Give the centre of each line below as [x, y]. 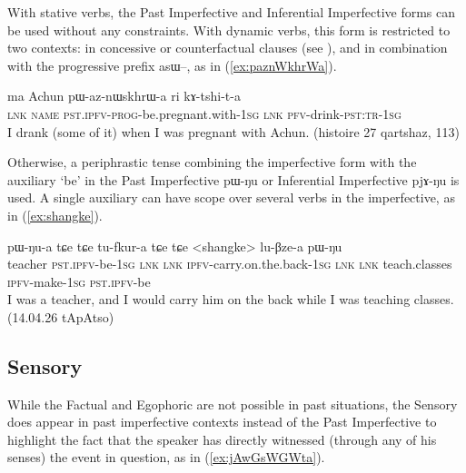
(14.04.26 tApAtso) [61, 316]
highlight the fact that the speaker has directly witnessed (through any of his [222, 439]
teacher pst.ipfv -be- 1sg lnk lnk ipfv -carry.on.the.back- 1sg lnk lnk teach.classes [230, 264]
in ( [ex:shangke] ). [55, 215]
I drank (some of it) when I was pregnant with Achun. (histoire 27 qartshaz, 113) [233, 131]
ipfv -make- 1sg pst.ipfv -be [79, 281]
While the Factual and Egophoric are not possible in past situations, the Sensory [233, 404]
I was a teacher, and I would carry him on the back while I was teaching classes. [231, 299]
